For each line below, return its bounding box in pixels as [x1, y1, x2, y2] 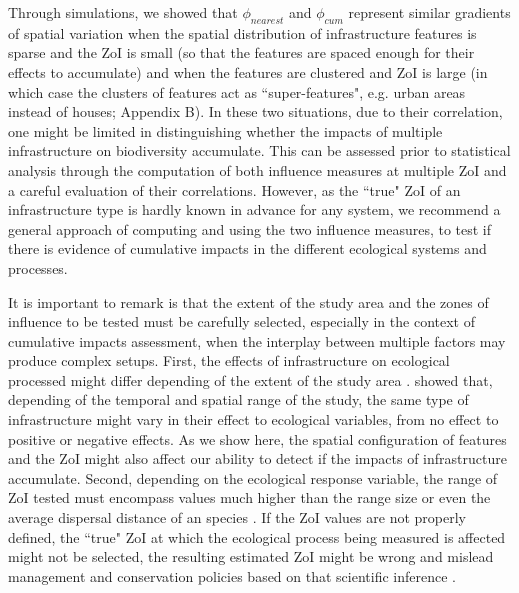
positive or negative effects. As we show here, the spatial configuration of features [8, 428, 507, 449]
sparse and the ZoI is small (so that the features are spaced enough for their [8, 42, 475, 63]
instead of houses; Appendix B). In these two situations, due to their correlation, [8, 101, 503, 122]
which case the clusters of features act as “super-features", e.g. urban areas [8, 81, 466, 102]
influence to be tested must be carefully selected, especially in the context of [8, 311, 475, 332]
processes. [8, 257, 68, 278]
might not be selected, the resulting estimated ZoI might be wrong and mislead [8, 546, 494, 567]
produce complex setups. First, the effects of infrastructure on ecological [8, 350, 450, 371]
